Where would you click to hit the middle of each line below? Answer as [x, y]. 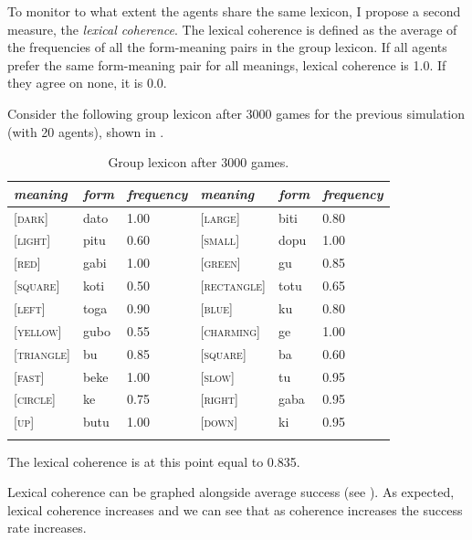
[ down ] [219, 422]
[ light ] [32, 240]
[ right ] [219, 399]
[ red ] [27, 263]
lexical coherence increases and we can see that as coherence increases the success [235, 509]
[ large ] [220, 217]
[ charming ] [231, 330]
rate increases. [47, 528]
